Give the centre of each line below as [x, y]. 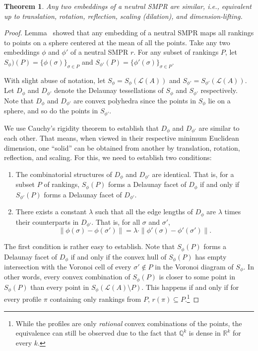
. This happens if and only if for [190, 287]
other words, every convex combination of [67, 277]
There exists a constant [51, 212]
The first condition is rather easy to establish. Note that [90, 246]
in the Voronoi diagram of [194, 266]
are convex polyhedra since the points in [135, 100]
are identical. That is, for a [193, 174]
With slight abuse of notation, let [55, 80]
